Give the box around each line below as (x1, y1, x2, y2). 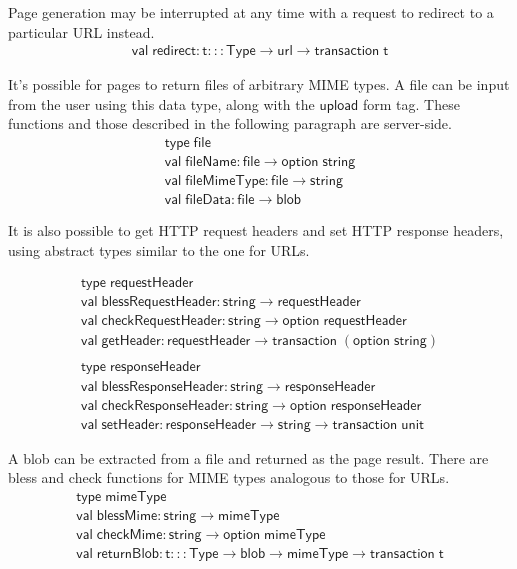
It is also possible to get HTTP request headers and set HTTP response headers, (8, 220, 504, 241)
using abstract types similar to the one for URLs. (8, 239, 310, 260)
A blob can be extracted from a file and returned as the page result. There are (8, 447, 489, 468)
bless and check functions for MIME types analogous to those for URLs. (8, 467, 450, 488)
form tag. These (362, 93, 460, 114)
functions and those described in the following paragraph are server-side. (8, 113, 452, 134)
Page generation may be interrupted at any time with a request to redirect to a (8, 2, 494, 22)
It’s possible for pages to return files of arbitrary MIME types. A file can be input (8, 74, 510, 95)
